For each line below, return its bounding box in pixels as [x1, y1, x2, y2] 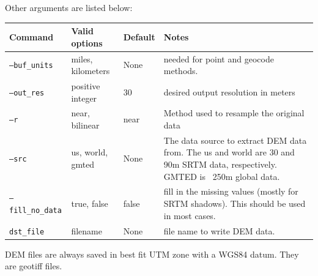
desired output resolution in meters [163, 85, 295, 98]
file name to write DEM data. [163, 224, 275, 237]
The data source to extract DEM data [163, 133, 307, 146]
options [71, 36, 103, 49]
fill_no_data [9, 206, 62, 215]
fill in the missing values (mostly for [163, 185, 298, 198]
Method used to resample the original [163, 106, 305, 119]
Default [123, 30, 155, 43]
